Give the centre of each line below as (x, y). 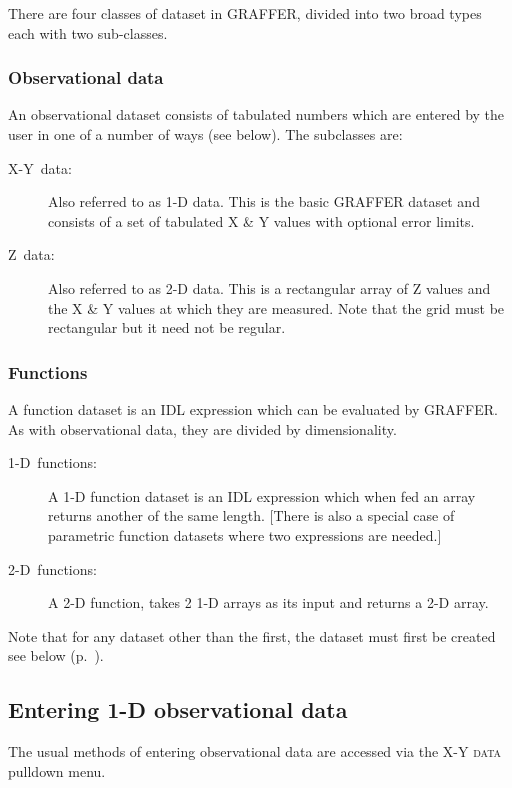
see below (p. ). (56, 655)
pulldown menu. (57, 770)
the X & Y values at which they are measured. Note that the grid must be (276, 307)
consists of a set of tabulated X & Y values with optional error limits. (261, 220)
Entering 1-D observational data (178, 709)
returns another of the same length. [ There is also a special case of (251, 515)
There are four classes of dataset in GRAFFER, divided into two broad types (245, 13)
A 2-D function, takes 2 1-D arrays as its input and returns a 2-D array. (268, 602)
